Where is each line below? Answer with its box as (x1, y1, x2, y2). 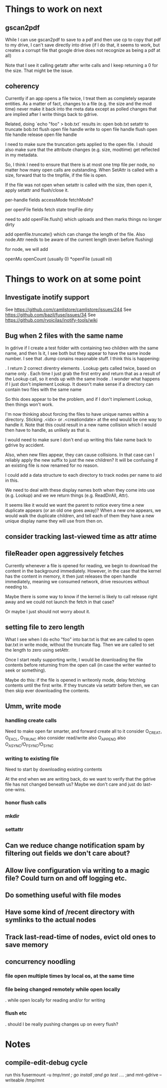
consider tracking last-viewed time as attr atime (5, 532, 157, 541)
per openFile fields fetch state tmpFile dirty (5, 206, 93, 212)
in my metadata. (5, 151, 38, 158)
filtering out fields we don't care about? (5, 849, 130, 858)
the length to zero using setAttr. (5, 647, 70, 653)
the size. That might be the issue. (5, 67, 74, 73)
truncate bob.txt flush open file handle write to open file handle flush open (5, 126, 158, 132)
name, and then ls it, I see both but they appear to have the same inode (5, 350, 151, 356)
